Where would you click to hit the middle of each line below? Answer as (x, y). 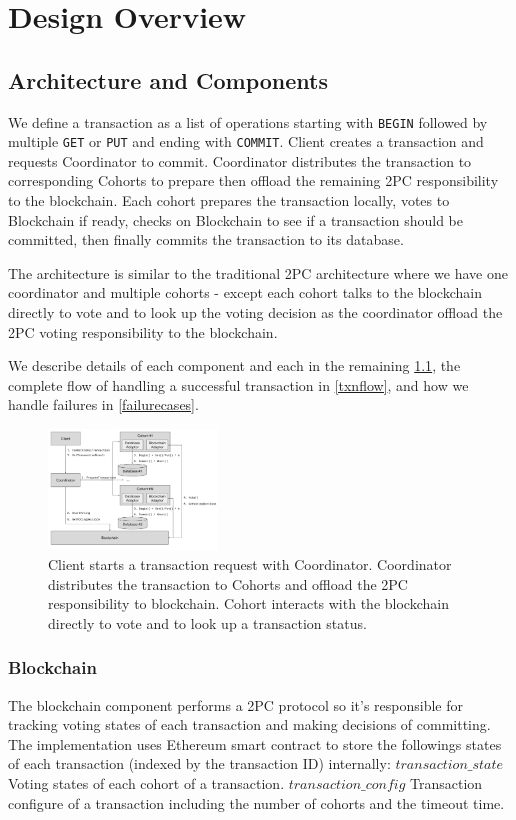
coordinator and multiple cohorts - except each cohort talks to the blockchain (245, 292)
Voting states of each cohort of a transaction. (146, 782)
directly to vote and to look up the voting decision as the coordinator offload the (255, 312)
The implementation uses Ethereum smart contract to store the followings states (255, 743)
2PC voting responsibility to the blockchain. (143, 331)
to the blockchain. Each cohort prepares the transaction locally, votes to (229, 200)
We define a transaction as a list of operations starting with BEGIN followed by (248, 121)
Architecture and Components (168, 79)
